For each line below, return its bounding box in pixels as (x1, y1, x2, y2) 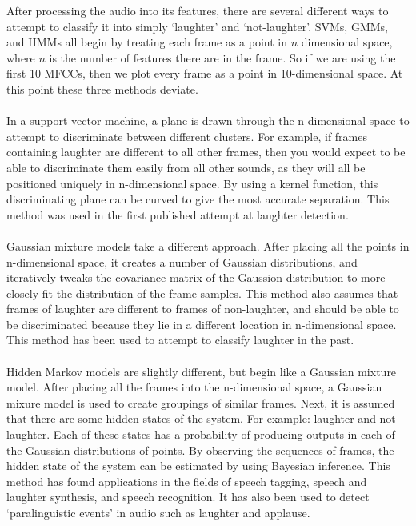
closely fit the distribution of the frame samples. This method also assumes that (6, 284, 398, 301)
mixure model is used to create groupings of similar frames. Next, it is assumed (6, 394, 395, 411)
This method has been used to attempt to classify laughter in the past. (6, 331, 354, 348)
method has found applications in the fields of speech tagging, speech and (6, 472, 367, 489)
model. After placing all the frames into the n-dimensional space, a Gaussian (6, 379, 382, 396)
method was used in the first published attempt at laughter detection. (6, 206, 349, 223)
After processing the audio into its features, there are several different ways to (6, 2, 389, 18)
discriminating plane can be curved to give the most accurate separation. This (6, 191, 390, 207)
